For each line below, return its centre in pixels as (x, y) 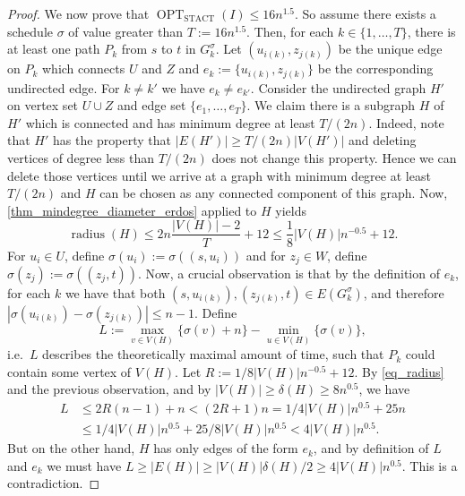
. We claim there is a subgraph (331, 105)
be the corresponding (375, 68)
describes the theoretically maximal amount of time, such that (213, 354)
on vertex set (43, 105)
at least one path (54, 49)
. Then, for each (290, 31)
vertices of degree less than (81, 158)
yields (291, 210)
